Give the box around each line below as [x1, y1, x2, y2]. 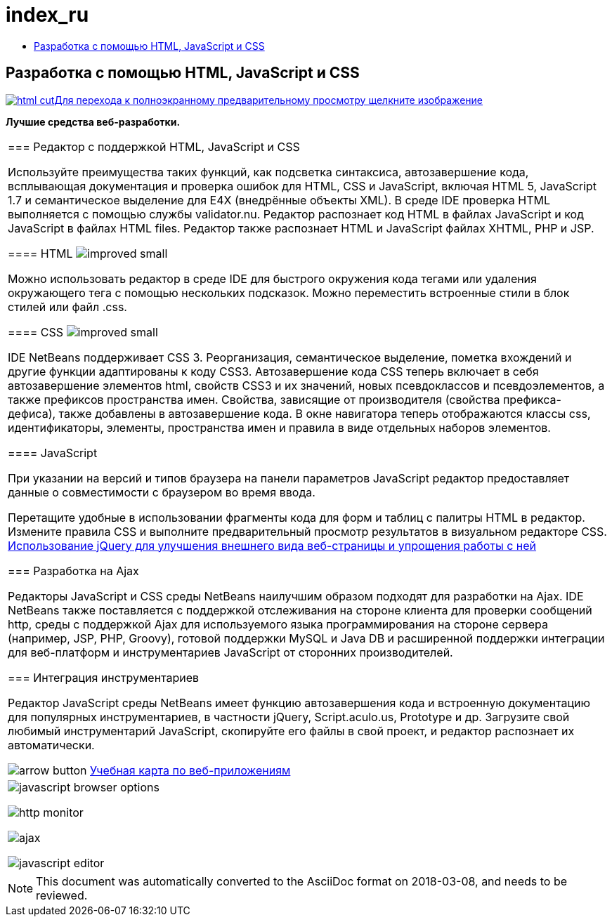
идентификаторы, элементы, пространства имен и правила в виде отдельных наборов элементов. [8, 420, 551, 435]
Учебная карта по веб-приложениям [90, 763, 291, 777]
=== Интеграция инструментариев [8, 670, 200, 685]
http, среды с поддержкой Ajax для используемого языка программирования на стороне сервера [8, 617, 548, 631]
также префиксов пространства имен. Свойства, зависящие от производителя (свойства [8, 392, 500, 407]
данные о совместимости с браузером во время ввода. [8, 485, 315, 499]
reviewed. [36, 888, 88, 902]
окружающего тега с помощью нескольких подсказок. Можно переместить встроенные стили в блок [8, 285, 570, 300]
